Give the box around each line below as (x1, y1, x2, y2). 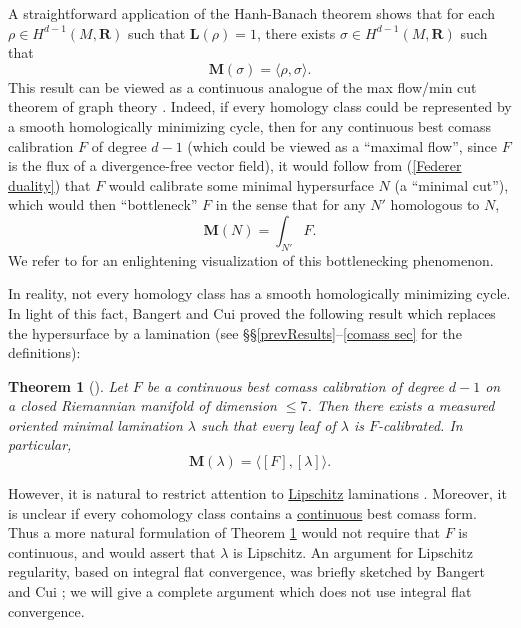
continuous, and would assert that (8, 541, 216, 562)
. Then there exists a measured (307, 395, 495, 416)
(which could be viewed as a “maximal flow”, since (187, 135, 498, 156)
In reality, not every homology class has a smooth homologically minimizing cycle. (8, 283, 511, 304)
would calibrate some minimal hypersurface (108, 174, 374, 195)
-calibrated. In (378, 414, 463, 435)
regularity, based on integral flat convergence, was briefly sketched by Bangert (8, 561, 486, 582)
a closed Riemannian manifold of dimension (8, 395, 277, 416)
